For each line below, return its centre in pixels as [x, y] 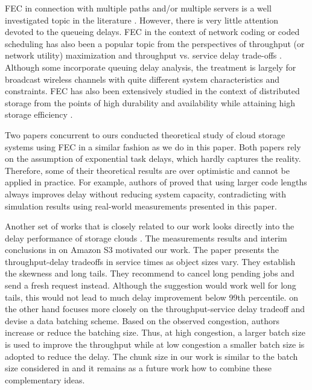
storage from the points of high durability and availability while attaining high [150, 102]
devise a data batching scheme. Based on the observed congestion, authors [142, 320]
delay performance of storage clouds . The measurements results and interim [146, 238]
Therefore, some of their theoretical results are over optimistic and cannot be [147, 170]
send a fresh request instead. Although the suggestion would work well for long [151, 285]
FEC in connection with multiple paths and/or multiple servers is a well [138, 8]
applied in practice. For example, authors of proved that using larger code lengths [156, 182]
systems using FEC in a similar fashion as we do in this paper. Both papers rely [153, 146]
